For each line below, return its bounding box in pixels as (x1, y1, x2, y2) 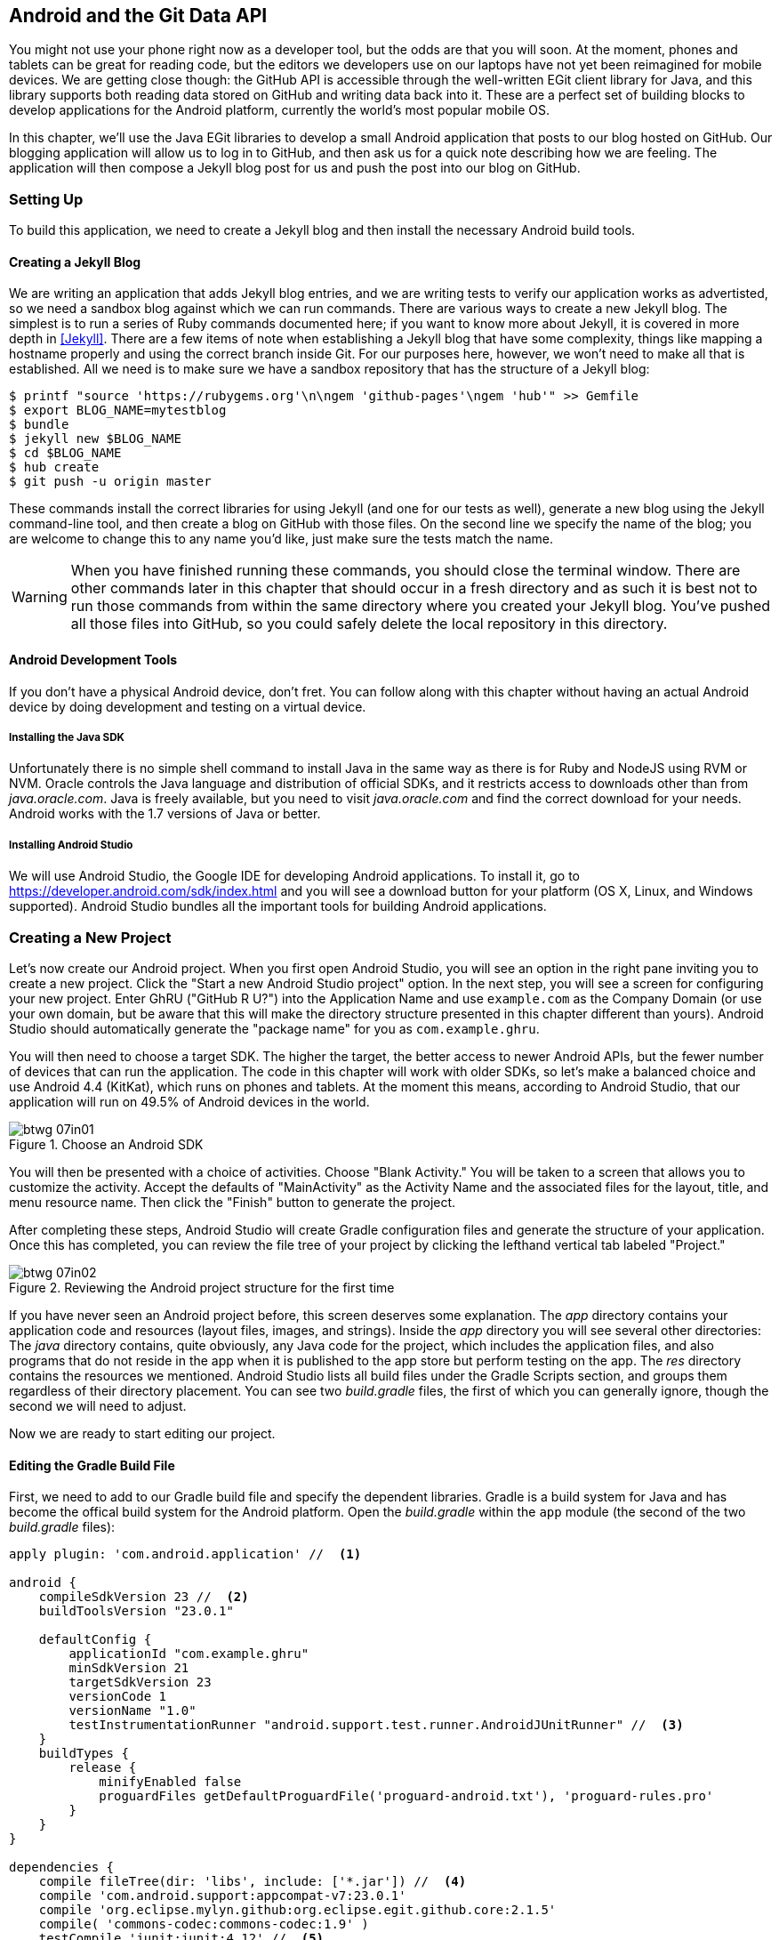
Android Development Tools (9, 652, 178, 667)
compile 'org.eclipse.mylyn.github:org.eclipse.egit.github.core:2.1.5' (38, 1903, 557, 1918)
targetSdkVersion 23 (68, 1675, 212, 1690)
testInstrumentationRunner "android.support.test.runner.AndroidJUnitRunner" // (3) (68, 1718, 684, 1733)
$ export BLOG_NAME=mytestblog (9, 403, 227, 418)
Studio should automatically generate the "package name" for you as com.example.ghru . (9, 1020, 540, 1036)
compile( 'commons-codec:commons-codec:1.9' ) (38, 1917, 369, 1932)
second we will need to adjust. (9, 1397, 187, 1413)
